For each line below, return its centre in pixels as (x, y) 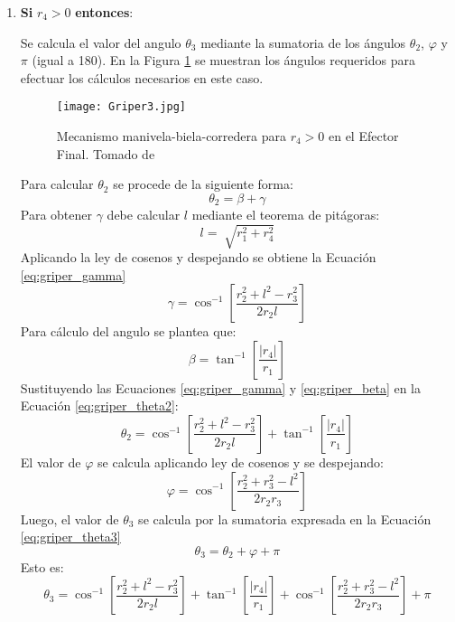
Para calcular (57, 184)
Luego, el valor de (70, 518)
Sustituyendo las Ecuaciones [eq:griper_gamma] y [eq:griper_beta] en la (220, 387)
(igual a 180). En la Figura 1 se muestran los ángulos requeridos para (223, 60)
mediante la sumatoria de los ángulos (303, 42)
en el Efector (363, 136)
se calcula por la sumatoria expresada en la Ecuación (285, 518)
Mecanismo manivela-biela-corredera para (171, 136)
